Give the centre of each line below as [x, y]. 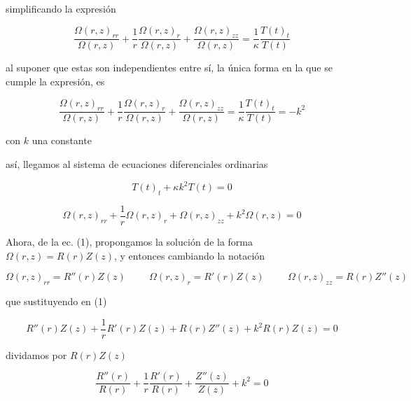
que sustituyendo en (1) [56, 301]
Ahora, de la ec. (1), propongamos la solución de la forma [129, 241]
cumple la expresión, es [55, 82]
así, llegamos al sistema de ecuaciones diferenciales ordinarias [137, 164]
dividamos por [36, 354]
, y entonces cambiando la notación [190, 255]
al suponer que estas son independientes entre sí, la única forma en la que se [169, 68]
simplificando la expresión [61, 8]
